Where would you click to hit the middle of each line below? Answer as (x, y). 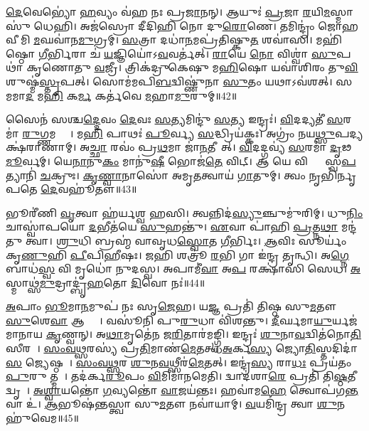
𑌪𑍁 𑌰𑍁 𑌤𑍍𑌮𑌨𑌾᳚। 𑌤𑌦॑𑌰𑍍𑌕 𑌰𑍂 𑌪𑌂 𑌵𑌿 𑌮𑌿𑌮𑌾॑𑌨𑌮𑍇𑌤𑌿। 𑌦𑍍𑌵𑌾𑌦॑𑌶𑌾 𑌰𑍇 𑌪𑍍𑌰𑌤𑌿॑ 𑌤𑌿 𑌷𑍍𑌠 (177, 376)
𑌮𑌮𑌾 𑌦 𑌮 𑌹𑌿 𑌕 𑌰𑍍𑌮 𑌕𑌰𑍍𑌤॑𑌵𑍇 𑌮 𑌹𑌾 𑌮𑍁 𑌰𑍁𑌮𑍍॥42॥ (122, 95)
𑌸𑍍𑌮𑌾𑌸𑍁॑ (342, 11)
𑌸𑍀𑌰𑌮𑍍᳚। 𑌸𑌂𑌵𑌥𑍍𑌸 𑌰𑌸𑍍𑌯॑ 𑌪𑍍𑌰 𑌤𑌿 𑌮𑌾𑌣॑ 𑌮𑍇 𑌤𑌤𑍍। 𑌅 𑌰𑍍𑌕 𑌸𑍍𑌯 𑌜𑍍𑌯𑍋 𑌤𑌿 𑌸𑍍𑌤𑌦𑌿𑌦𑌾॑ (182, 348)
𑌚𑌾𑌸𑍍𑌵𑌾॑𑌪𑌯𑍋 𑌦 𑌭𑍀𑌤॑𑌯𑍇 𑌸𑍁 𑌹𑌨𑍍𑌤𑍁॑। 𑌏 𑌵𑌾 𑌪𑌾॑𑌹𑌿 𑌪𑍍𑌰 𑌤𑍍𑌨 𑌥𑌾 (172, 227)
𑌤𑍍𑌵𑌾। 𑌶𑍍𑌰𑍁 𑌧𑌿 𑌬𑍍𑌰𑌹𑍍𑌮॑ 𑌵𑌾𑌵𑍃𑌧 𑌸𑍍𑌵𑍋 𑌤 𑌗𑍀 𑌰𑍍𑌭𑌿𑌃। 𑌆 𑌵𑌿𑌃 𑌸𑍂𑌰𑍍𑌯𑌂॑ (186, 240)
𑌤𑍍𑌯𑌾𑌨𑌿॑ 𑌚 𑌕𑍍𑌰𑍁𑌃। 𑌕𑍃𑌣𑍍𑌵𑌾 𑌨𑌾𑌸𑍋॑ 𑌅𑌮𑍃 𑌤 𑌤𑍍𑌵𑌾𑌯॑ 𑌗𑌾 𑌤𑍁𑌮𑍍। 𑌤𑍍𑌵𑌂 (156, 175)
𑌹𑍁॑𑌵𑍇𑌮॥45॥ (42, 418)
